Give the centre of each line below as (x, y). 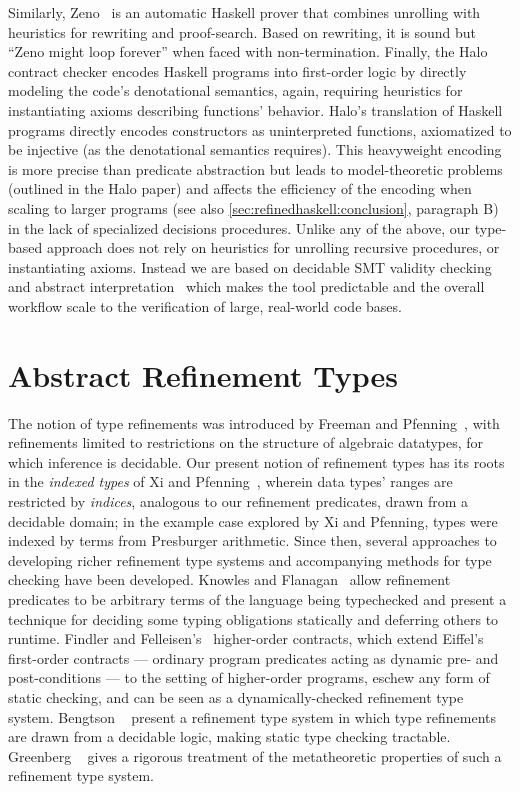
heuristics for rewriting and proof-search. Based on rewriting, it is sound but (242, 31)
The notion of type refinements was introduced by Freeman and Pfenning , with (254, 422)
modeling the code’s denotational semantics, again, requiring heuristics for (235, 90)
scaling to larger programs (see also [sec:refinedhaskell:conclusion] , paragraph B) (253, 207)
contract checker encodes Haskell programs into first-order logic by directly (237, 70)
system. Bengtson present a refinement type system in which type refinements (252, 716)
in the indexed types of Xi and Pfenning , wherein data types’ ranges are (230, 481)
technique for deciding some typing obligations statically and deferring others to (253, 618)
